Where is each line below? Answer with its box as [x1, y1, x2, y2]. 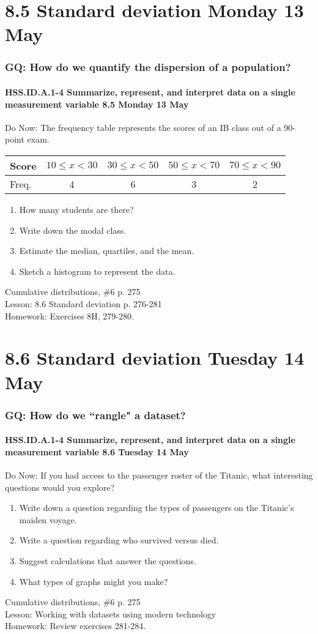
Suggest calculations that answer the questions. [19, 554, 196, 567]
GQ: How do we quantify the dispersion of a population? [5, 59, 291, 75]
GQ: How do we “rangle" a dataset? [5, 407, 186, 422]
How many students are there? [19, 203, 134, 215]
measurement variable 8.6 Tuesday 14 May [5, 445, 189, 458]
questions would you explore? [5, 480, 115, 493]
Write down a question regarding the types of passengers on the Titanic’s [19, 501, 294, 514]
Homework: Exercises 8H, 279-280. [5, 309, 134, 322]
